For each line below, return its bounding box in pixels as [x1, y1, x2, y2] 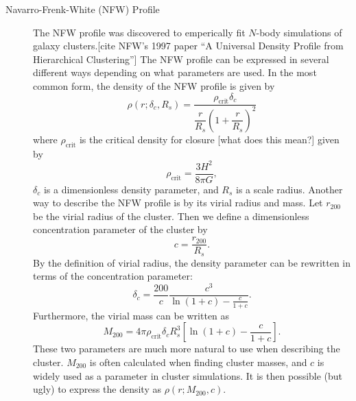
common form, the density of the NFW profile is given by [33, 78, 275, 93]
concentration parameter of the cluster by [33, 222, 208, 236]
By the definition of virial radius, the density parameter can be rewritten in [33, 255, 351, 269]
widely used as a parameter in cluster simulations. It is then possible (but [33, 368, 343, 382]
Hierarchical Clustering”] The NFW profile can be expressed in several [33, 51, 329, 66]
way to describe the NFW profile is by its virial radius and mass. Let [33, 195, 323, 210]
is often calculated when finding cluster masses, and [89, 354, 307, 369]
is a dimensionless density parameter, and [43, 182, 219, 196]
